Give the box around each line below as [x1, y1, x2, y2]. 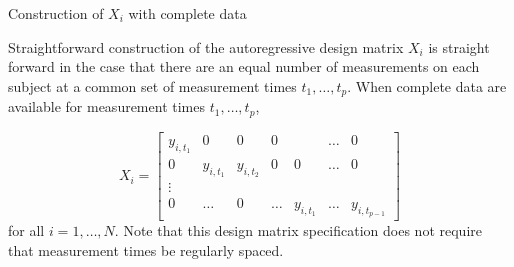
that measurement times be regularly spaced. [8, 240, 284, 261]
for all [8, 220, 45, 241]
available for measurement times [8, 96, 205, 117]
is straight [428, 36, 490, 57]
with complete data [128, 3, 247, 23]
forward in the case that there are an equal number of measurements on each [8, 56, 480, 77]
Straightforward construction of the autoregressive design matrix [8, 36, 404, 57]
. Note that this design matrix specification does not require [114, 220, 482, 241]
